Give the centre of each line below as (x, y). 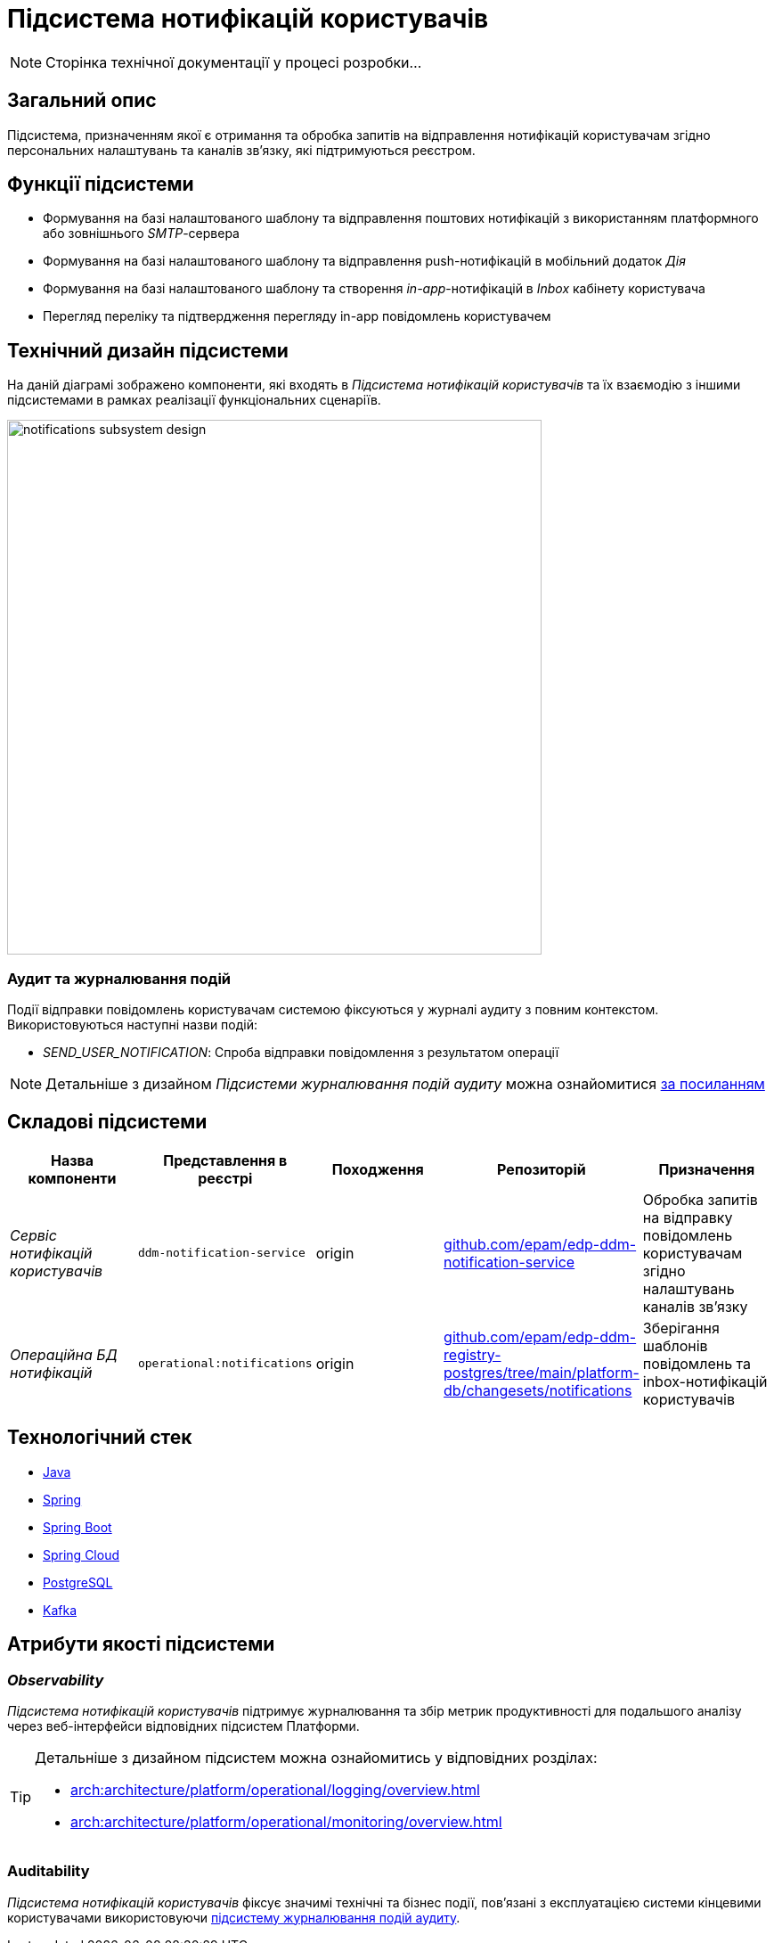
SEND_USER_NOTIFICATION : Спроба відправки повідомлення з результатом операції (301, 1053)
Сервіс (33, 1235)
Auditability (49, 1871)
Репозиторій (542, 1169)
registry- (473, 1354)
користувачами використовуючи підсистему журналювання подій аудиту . (234, 1917)
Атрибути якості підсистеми (141, 1644)
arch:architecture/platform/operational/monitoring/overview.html (286, 1821)
